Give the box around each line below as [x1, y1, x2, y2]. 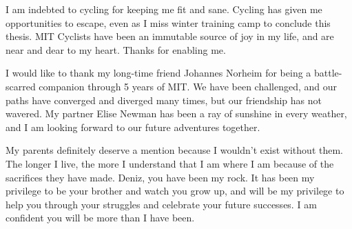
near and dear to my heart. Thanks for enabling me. [6, 42, 226, 57]
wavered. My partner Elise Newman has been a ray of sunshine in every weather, [6, 106, 347, 121]
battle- [314, 66, 342, 80]
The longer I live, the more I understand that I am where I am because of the [6, 156, 334, 170]
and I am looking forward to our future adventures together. [6, 119, 260, 134]
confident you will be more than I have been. [6, 210, 195, 225]
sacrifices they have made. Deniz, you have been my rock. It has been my [6, 170, 315, 184]
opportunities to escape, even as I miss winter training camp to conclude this [6, 15, 331, 30]
